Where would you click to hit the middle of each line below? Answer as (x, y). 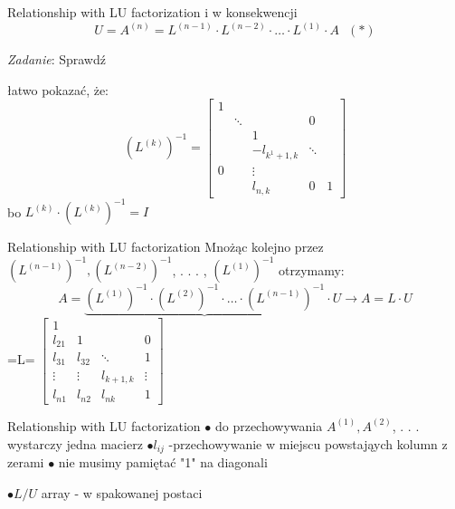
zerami (26, 461)
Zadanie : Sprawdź (57, 59)
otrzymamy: (312, 269)
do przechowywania (269, 425)
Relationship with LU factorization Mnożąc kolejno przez (166, 247)
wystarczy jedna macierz (75, 443)
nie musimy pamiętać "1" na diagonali (163, 461)
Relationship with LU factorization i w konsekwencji (152, 12)
